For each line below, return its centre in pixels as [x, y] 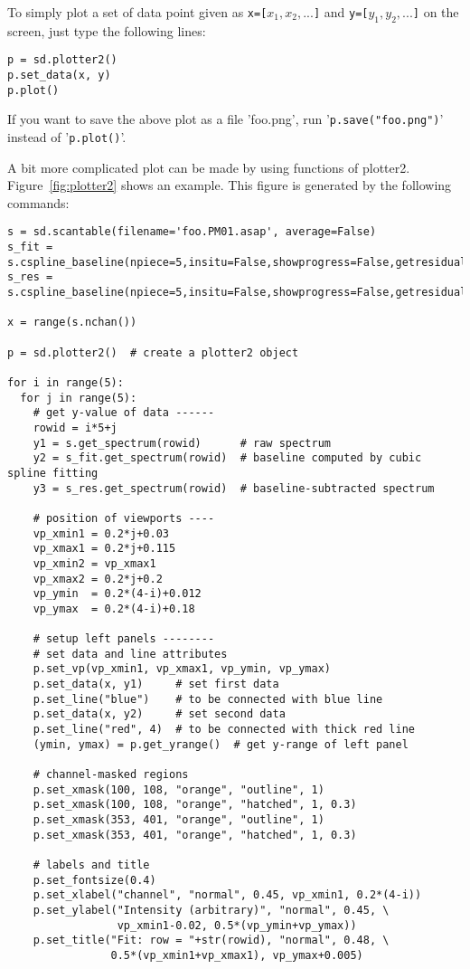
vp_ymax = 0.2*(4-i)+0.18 [114, 608]
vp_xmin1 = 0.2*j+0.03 [101, 533]
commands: [38, 202]
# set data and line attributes [130, 654]
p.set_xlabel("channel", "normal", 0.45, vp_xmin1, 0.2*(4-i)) [227, 895]
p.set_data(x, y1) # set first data [156, 684]
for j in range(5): [79, 398]
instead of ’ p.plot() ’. [67, 137]
